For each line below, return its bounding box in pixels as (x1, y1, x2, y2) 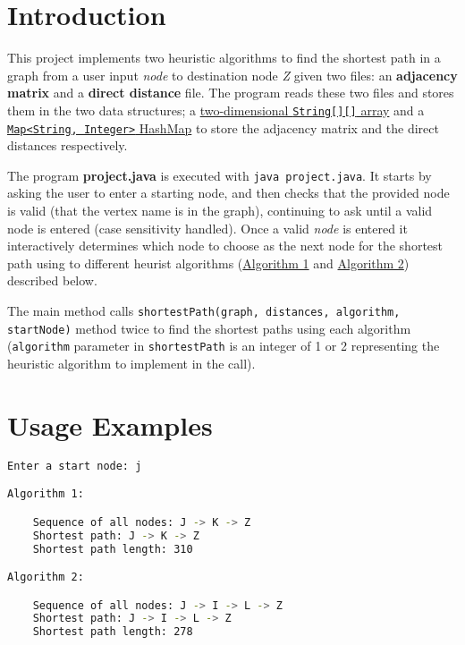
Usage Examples (7, 406, 213, 443)
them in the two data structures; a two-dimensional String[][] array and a (7, 100, 425, 119)
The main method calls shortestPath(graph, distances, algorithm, (7, 301, 401, 320)
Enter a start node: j (7, 459, 142, 472)
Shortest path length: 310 (32, 542, 193, 556)
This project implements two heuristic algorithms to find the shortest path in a (7, 48, 441, 67)
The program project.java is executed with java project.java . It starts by (7, 165, 432, 184)
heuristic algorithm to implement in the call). (7, 354, 256, 372)
